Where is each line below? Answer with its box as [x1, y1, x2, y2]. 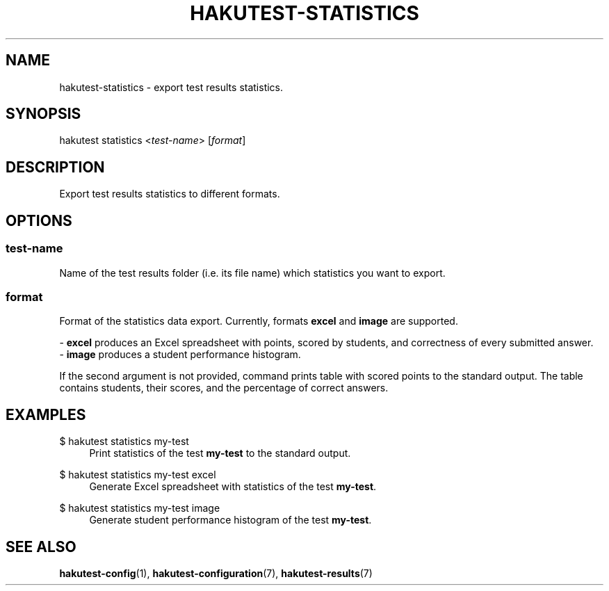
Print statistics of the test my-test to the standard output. [89, 447, 351, 460]
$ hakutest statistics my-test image [59, 502, 220, 515]
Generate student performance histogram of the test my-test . [89, 514, 372, 526]
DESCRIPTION [6, 158, 105, 176]
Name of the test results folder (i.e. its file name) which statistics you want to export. [59, 266, 446, 279]
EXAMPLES [6, 405, 86, 423]
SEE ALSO [6, 537, 76, 556]
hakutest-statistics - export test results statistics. [59, 81, 284, 93]
